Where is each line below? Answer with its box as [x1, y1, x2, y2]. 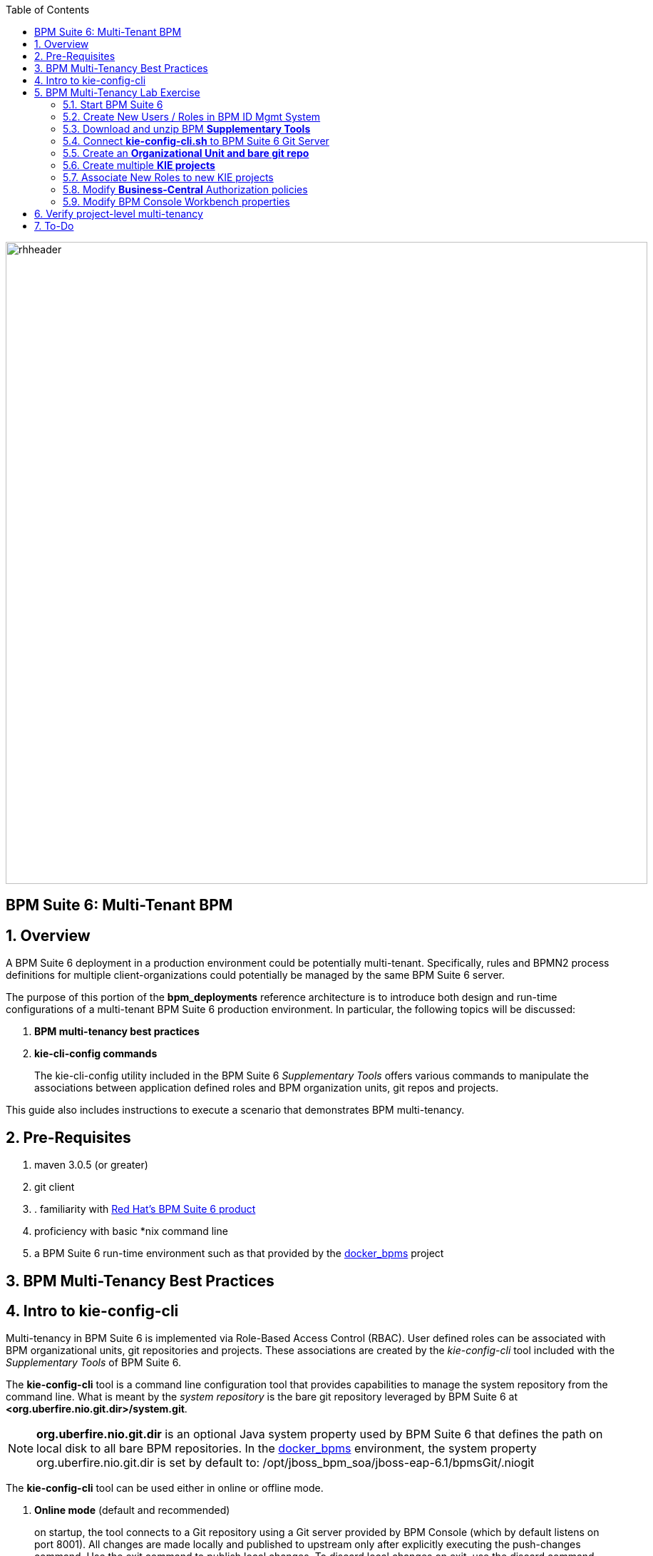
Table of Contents [6, 4, 90, 16]
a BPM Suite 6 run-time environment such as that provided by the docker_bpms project [34, 1247, 444, 1260]
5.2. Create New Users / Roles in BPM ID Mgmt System [63, 111, 321, 123]
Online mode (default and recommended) [34, 1504, 230, 1517]
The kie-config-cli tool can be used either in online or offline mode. [6, 1482, 324, 1495]
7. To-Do [34, 220, 74, 232]
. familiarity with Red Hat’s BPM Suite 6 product [34, 1203, 256, 1216]
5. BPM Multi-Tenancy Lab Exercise [34, 86, 200, 98]
